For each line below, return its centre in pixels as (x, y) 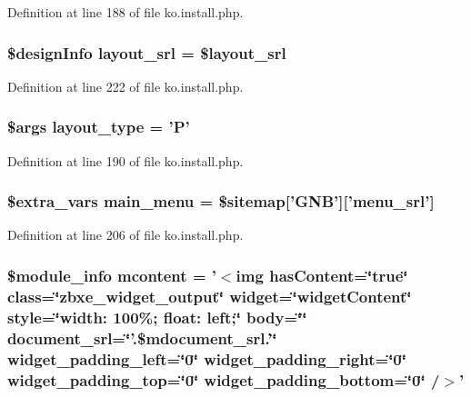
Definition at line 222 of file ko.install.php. (125, 86)
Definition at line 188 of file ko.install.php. (125, 12)
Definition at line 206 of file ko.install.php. (125, 235)
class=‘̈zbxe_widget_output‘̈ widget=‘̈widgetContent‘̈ (210, 296)
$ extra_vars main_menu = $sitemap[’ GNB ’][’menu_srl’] (221, 201)
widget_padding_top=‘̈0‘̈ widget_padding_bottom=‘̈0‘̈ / (224, 379)
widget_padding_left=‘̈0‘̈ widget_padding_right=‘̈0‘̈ (207, 358)
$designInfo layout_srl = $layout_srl (147, 52)
